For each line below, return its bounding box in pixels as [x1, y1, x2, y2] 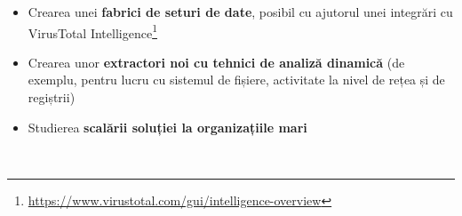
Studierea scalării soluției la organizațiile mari [28, 117, 307, 136]
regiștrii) [28, 88, 76, 107]
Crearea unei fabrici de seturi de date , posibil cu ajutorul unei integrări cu [28, 3, 453, 20]
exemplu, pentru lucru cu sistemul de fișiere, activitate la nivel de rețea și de [28, 70, 445, 89]
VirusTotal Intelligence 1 [28, 20, 157, 42]
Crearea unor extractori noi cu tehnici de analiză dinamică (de [28, 52, 405, 71]
